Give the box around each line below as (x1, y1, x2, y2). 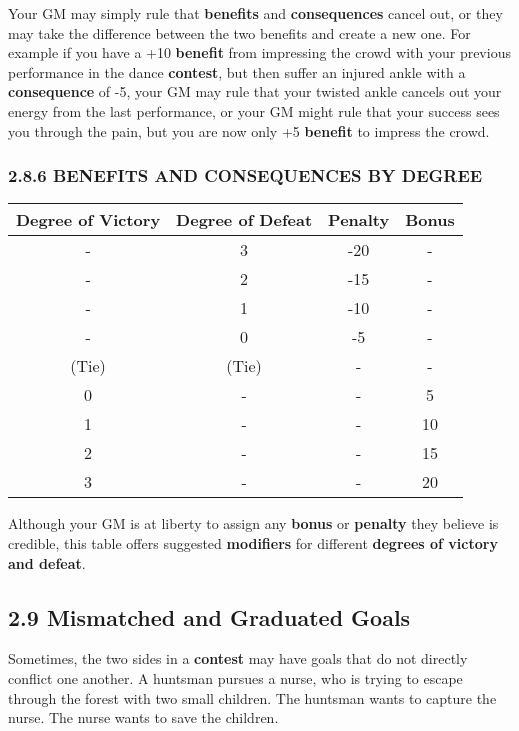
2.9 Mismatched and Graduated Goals (8, 601, 411, 632)
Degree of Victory (16, 208, 161, 232)
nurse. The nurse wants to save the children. (8, 707, 279, 728)
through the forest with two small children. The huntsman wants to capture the (8, 687, 497, 708)
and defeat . (8, 552, 86, 573)
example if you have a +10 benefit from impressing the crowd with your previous (8, 42, 511, 63)
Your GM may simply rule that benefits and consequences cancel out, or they (8, 3, 503, 23)
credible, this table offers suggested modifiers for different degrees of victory (8, 532, 498, 553)
